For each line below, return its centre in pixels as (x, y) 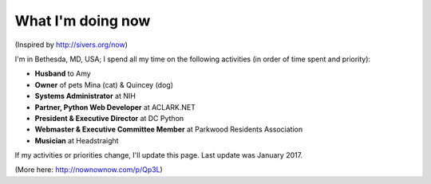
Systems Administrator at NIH (85, 96)
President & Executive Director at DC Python (109, 118)
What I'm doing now (83, 21)
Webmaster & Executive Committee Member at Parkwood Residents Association (169, 129)
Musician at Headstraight (77, 140)
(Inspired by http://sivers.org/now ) (71, 45)
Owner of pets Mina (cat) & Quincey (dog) (104, 84)
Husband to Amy (63, 74)
